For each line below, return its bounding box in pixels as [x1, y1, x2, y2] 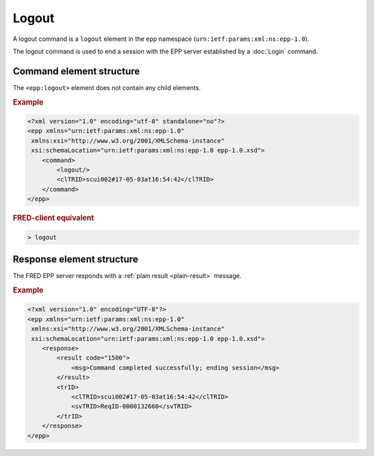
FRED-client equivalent [12, 213, 94, 223]
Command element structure [12, 65, 141, 77]
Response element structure [12, 254, 139, 265]
